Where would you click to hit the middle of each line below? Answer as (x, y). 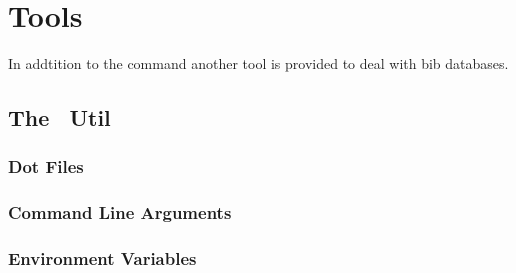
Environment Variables (102, 258)
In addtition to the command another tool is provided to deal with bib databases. (258, 63)
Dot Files (46, 166)
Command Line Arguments (120, 212)
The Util (59, 117)
